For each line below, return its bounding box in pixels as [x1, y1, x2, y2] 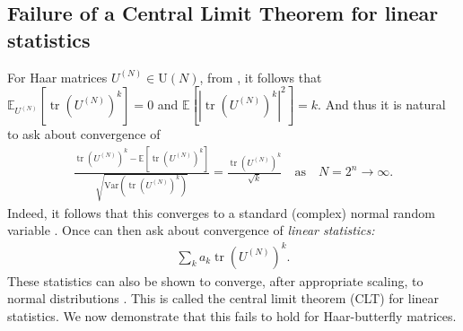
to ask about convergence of [7, 125, 161, 144]
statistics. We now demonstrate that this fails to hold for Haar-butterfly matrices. [7, 306, 457, 325]
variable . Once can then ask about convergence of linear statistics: [7, 221, 375, 240]
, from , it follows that [199, 67, 322, 86]
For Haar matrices [7, 67, 108, 86]
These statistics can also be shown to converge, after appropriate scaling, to [7, 271, 424, 290]
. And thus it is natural [318, 94, 446, 113]
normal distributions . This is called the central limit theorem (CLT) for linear [7, 289, 440, 308]
